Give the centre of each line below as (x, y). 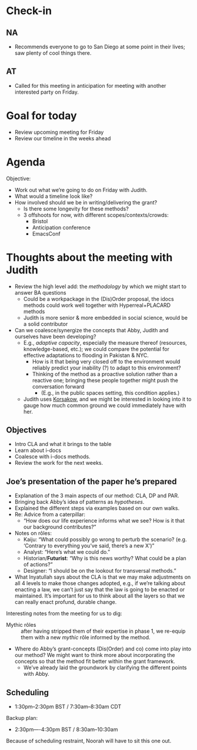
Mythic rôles (21, 625)
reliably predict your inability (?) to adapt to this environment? (106, 368)
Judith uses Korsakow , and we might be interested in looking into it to (107, 399)
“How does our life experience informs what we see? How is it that (104, 521)
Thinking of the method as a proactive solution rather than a (105, 374)
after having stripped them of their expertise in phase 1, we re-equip (103, 631)
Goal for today (42, 115)
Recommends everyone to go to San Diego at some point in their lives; (100, 47)
